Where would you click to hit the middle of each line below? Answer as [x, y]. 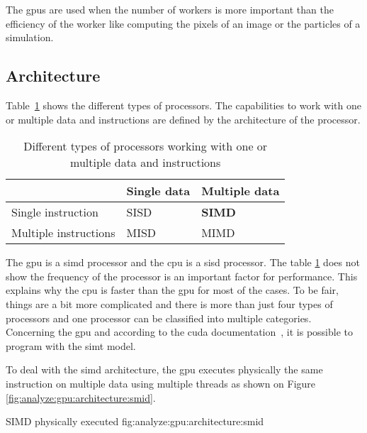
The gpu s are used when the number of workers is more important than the [170, 9]
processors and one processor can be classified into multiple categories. [159, 318]
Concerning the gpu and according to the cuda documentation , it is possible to [179, 332]
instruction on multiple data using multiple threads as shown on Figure [161, 383]
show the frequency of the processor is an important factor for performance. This [182, 276]
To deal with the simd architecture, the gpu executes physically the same [164, 369]
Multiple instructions [63, 233]
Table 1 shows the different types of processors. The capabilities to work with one [183, 105]
